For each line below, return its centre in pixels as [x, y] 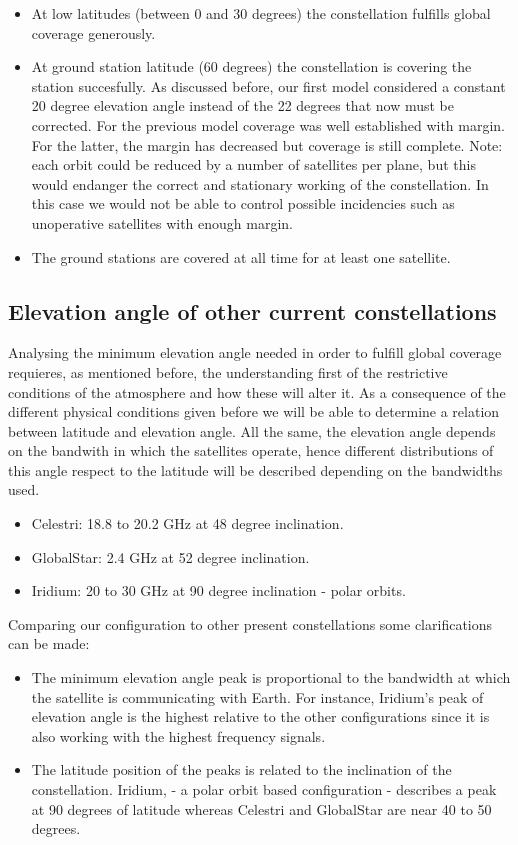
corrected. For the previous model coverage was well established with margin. [268, 124]
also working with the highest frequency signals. [178, 735]
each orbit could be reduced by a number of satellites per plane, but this [253, 164]
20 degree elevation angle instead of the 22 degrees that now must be [242, 105]
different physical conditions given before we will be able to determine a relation [254, 411]
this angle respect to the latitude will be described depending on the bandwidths [255, 469]
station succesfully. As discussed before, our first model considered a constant [268, 85]
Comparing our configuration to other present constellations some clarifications [250, 623]
